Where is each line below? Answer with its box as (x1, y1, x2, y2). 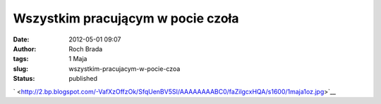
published (68, 74, 98, 83)
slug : (13, 64, 28, 73)
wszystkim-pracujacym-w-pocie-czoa (68, 64, 181, 73)
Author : (13, 44, 37, 53)
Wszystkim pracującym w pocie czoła (13, 11, 239, 26)
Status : (13, 74, 35, 83)
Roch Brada (68, 44, 103, 53)
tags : (13, 55, 29, 63)
